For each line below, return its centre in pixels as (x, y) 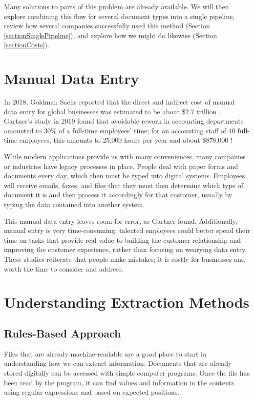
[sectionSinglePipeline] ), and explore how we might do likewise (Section (111, 35)
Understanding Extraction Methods (127, 302)
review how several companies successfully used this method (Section (107, 26)
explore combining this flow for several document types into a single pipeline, (119, 16)
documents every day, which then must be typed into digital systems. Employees (125, 176)
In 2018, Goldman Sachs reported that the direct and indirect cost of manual (119, 102)
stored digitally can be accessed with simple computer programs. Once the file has (127, 372)
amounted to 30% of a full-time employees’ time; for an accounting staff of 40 (120, 130)
